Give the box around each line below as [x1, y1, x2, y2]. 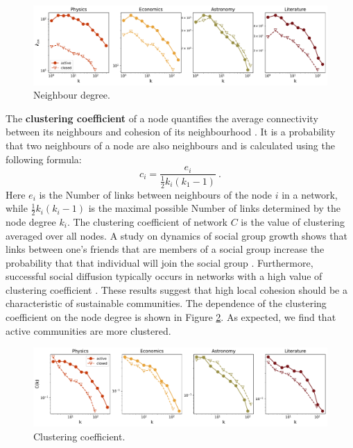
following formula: [6, 151, 82, 166]
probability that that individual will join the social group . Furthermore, [6, 255, 313, 269]
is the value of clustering [241, 214, 345, 229]
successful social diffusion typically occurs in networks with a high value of [6, 269, 322, 283]
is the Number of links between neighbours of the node [39, 187, 272, 201]
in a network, [282, 187, 338, 201]
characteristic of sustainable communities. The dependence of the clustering [6, 296, 327, 310]
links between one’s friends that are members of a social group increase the [6, 242, 325, 256]
